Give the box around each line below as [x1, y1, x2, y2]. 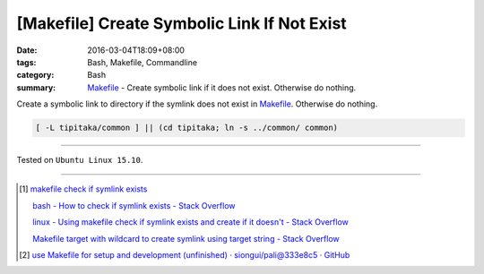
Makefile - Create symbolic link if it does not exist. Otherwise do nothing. [87, 81, 357, 93]
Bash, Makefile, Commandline [87, 56, 197, 67]
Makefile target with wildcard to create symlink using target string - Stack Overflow [32, 233, 340, 244]
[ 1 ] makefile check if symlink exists [19, 184, 148, 194]
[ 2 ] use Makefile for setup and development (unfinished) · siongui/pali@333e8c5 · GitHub [19, 250, 350, 261]
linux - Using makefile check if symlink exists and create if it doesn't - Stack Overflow [32, 217, 350, 227]
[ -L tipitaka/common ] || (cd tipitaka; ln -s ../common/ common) [35, 123, 339, 133]
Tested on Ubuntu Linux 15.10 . [16, 155, 143, 166]
